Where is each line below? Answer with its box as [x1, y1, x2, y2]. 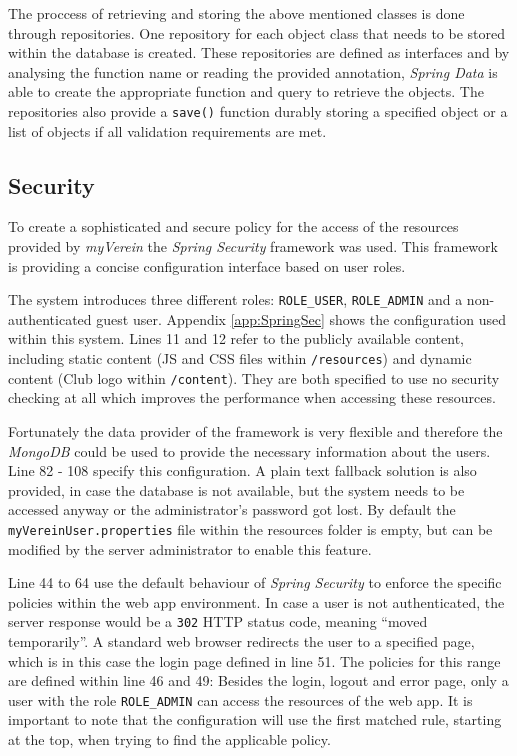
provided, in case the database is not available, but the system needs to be [8, 479, 465, 500]
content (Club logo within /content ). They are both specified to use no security [8, 367, 500, 388]
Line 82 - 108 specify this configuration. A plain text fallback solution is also [8, 460, 477, 481]
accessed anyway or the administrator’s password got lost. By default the [8, 499, 456, 520]
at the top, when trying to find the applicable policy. [8, 729, 331, 750]
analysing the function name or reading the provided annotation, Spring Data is [8, 61, 498, 82]
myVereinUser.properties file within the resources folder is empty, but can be [8, 518, 493, 539]
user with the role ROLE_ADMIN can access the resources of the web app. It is [8, 689, 473, 710]
